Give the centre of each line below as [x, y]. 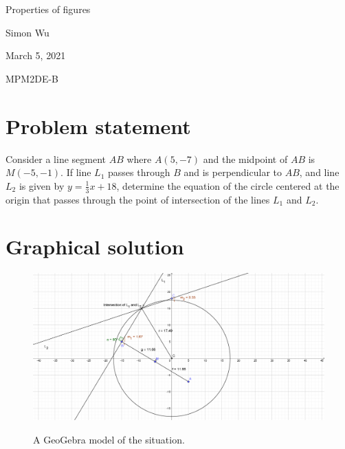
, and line [319, 172]
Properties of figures [48, 9]
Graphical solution [95, 247]
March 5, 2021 [36, 55]
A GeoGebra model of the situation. [109, 439]
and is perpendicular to [233, 172]
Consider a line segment [56, 158]
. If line [76, 172]
